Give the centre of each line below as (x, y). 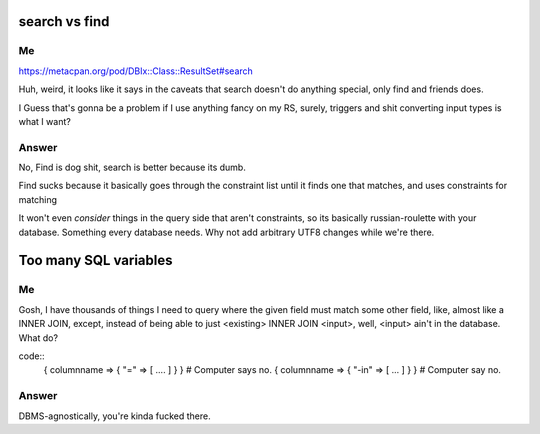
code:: (31, 356)
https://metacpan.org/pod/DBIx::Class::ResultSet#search (136, 71)
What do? (38, 337)
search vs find (64, 21)
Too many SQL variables (96, 260)
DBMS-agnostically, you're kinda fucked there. (114, 416)
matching (38, 199)
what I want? (45, 121)
